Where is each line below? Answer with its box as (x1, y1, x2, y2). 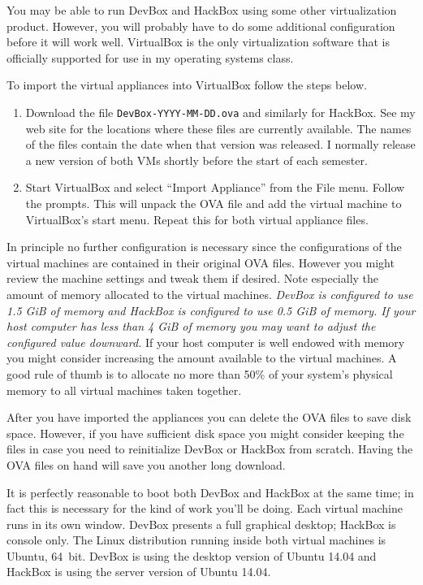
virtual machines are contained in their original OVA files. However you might (6, 253, 395, 271)
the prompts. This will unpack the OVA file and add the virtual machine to (25, 195, 402, 211)
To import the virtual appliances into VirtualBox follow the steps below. (6, 76, 367, 93)
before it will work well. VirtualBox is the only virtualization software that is (6, 33, 390, 50)
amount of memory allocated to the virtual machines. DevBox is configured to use (6, 285, 413, 302)
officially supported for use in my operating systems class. (6, 49, 294, 66)
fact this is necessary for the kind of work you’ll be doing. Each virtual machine (6, 500, 403, 517)
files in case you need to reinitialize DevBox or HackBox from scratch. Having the (6, 440, 413, 457)
